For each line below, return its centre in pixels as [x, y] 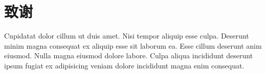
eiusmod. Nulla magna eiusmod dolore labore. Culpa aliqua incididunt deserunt [129, 55]
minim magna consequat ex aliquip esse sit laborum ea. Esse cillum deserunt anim [133, 45]
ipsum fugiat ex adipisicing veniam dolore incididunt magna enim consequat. [124, 65]
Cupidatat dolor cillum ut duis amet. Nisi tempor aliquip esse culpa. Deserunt [127, 36]
